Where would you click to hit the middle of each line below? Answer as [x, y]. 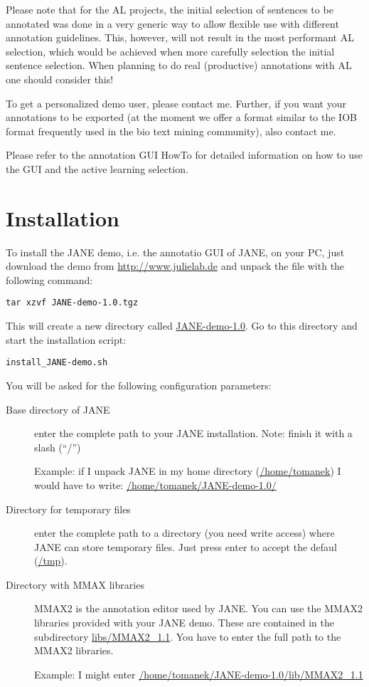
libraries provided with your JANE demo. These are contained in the [184, 623]
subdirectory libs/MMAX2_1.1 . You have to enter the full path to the [188, 636]
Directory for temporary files [68, 509]
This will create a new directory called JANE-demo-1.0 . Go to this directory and [182, 326]
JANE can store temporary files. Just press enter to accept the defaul [186, 546]
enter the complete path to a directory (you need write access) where [184, 533]
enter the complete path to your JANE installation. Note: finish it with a [193, 433]
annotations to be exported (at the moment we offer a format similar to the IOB [181, 117]
